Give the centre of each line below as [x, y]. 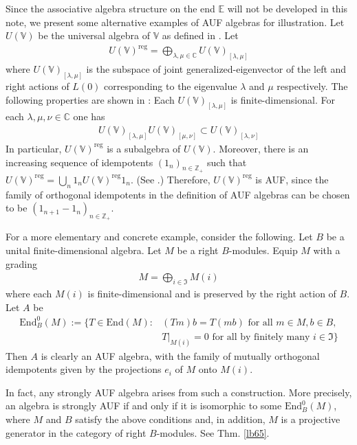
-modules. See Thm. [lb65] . [213, 432]
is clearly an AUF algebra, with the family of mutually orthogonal [180, 355]
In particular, [34, 148]
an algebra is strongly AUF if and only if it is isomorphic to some [144, 406]
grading [21, 263]
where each [29, 293]
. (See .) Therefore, [170, 179]
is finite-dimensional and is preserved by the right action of [212, 293]
